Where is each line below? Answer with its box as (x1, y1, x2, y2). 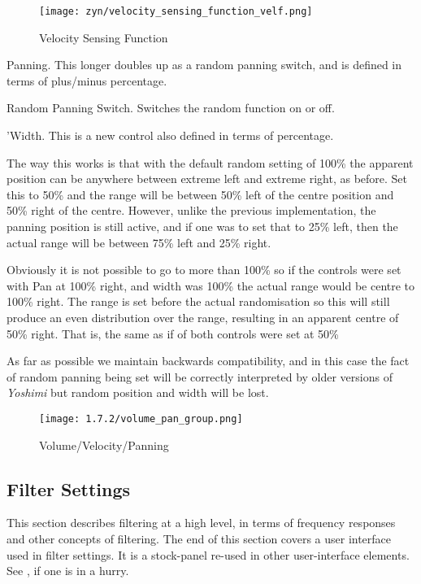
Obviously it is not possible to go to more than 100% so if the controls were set (7, 261, 401, 278)
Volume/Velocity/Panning (39, 436, 169, 453)
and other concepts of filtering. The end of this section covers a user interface (7, 530, 392, 547)
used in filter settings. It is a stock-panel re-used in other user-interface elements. (7, 546, 410, 563)
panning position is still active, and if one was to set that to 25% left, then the (7, 218, 398, 234)
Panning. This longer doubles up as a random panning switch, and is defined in (7, 56, 402, 73)
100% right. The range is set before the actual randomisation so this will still (7, 293, 390, 310)
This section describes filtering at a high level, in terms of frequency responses (7, 514, 396, 531)
